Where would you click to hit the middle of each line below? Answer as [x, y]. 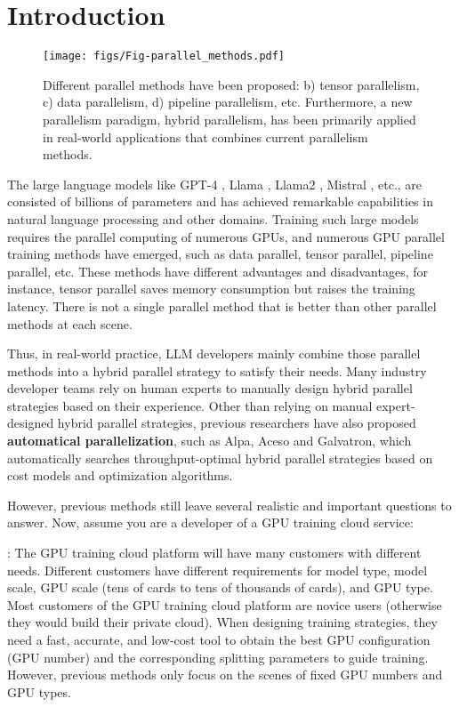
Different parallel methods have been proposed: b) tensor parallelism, [231, 84]
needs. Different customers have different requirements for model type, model [217, 570]
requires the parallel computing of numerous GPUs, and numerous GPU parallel [226, 236]
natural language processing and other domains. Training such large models [213, 218]
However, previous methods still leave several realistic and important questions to [229, 505]
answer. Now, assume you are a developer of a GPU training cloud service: [210, 522]
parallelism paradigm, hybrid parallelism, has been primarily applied [229, 119]
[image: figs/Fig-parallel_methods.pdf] [164, 56]
